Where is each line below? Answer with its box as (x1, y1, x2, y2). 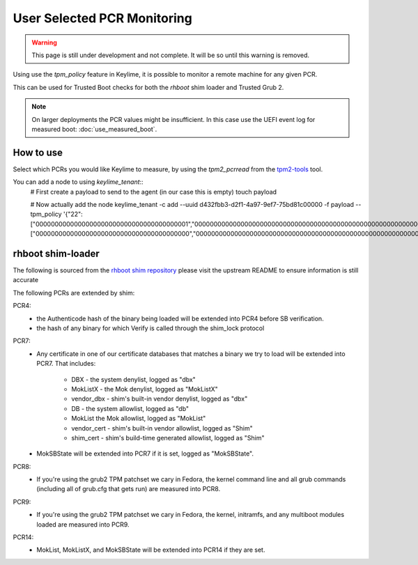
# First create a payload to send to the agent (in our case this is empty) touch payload (30, 187, 277, 196)
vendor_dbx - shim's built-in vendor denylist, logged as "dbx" (71, 394, 248, 403)
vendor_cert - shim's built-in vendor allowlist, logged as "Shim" (71, 424, 254, 432)
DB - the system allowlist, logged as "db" (71, 404, 189, 412)
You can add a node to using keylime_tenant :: (13, 178, 144, 186)
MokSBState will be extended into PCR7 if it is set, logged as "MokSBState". (36, 449, 254, 458)
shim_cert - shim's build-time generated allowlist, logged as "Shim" (71, 433, 265, 442)
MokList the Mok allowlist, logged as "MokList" (71, 415, 206, 423)
